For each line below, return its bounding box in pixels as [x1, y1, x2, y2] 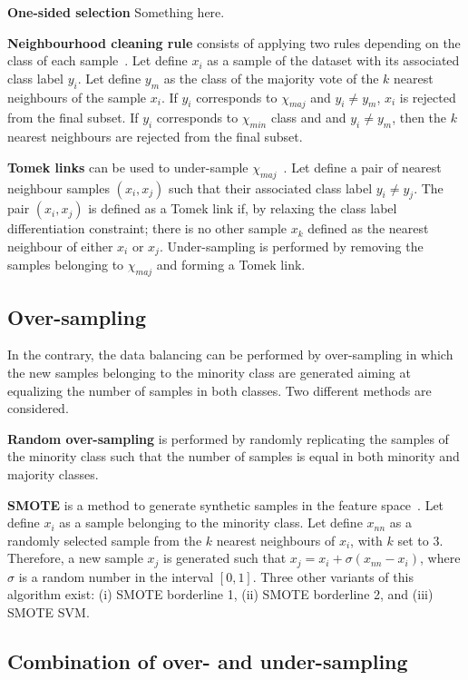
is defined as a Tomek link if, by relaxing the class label [88, 199, 397, 218]
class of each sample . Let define [7, 51, 188, 70]
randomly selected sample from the [7, 530, 202, 549]
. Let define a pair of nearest [283, 157, 442, 176]
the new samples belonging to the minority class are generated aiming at [7, 363, 411, 381]
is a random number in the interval [18, 567, 214, 586]
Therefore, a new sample [7, 548, 143, 567]
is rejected [399, 87, 456, 106]
